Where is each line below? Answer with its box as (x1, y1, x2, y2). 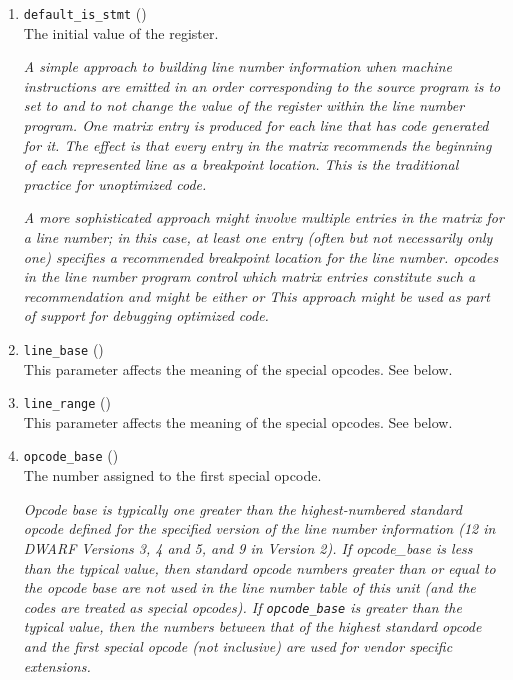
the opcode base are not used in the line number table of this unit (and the (23, 577, 476, 598)
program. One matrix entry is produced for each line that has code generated (23, 115, 489, 136)
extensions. (23, 655, 91, 676)
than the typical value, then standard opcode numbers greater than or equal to (23, 557, 496, 578)
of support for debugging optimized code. (23, 305, 269, 326)
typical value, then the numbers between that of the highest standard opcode (23, 616, 482, 637)
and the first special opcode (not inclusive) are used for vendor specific (23, 635, 453, 656)
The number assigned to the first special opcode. (23, 465, 322, 486)
